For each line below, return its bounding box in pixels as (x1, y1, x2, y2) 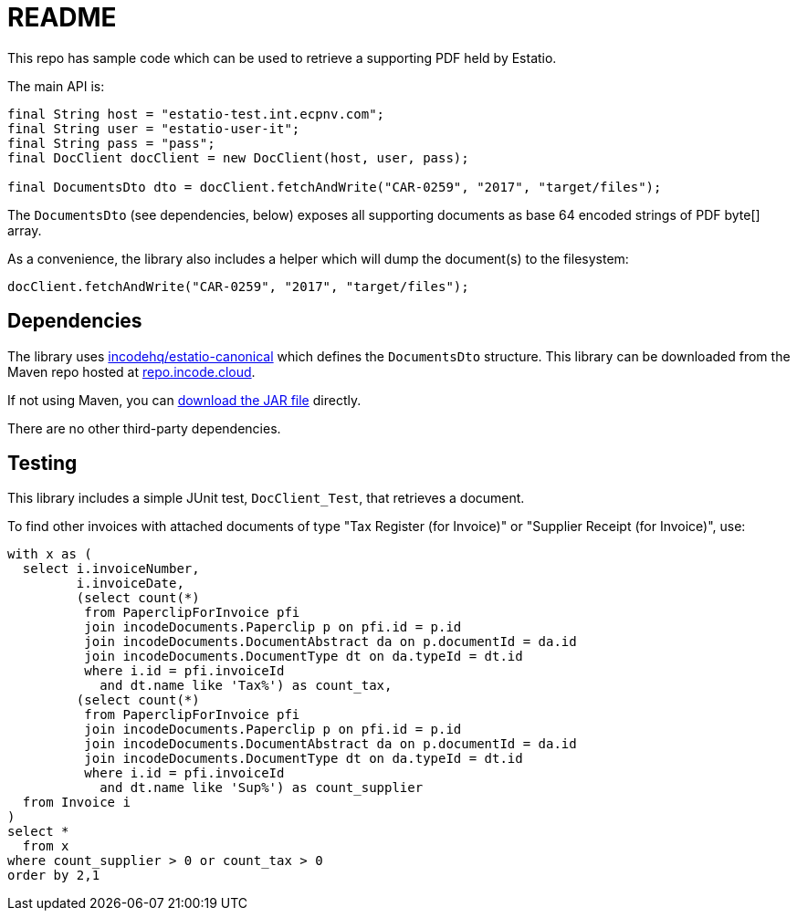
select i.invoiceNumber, (22, 561, 200, 577)
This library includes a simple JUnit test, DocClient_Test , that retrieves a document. (7, 490, 525, 506)
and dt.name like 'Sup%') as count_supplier (100, 780, 424, 796)
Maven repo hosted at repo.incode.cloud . (7, 363, 256, 380)
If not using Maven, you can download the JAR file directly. (7, 391, 362, 408)
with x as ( (7, 547, 92, 562)
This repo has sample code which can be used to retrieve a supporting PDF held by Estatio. (7, 49, 557, 66)
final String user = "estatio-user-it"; (7, 120, 300, 136)
